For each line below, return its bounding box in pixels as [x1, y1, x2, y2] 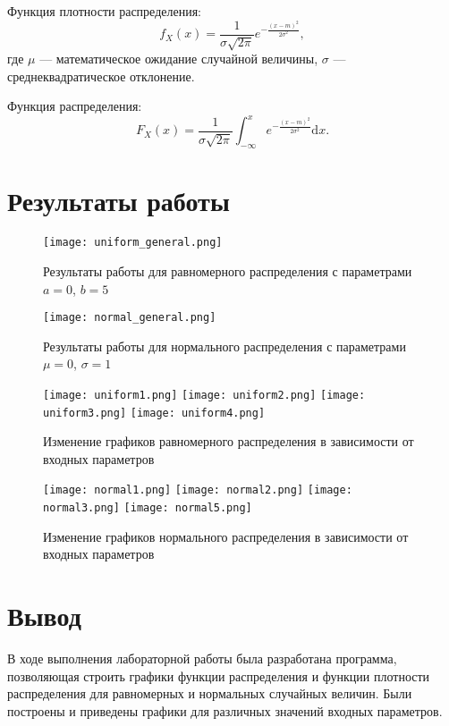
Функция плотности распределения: [7, 2, 201, 20]
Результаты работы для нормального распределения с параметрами [43, 336, 406, 355]
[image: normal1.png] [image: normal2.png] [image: [43, 484, 352, 497]
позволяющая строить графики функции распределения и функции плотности [7, 666, 430, 685]
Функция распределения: [7, 97, 142, 115]
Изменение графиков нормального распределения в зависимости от [43, 527, 409, 545]
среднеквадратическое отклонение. [7, 66, 195, 85]
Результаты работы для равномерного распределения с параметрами [43, 261, 412, 280]
